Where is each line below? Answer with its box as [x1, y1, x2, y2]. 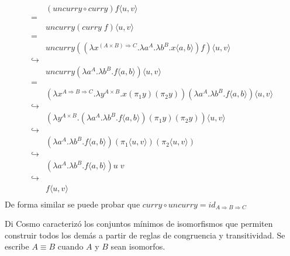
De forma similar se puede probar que [5, 198, 140, 210]
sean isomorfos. [111, 240, 165, 252]
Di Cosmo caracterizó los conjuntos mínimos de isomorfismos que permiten [5, 217, 273, 230]
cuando [57, 240, 84, 252]
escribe [5, 240, 29, 252]
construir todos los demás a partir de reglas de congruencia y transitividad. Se [5, 229, 285, 241]
